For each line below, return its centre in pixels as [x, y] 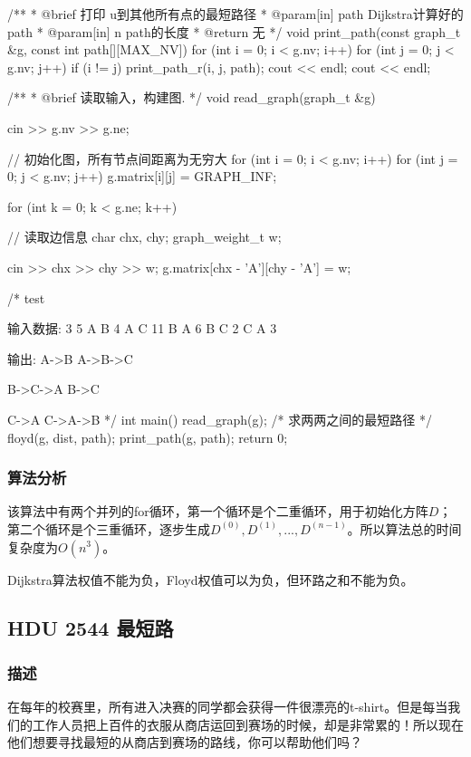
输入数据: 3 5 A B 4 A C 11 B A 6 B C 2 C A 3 [142, 328]
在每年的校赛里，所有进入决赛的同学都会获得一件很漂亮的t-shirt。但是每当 [228, 707]
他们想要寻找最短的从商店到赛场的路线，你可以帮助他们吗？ [185, 742]
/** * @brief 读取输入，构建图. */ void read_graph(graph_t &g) [192, 97]
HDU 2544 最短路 [91, 628]
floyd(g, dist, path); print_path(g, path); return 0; [148, 437]
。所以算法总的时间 [404, 528]
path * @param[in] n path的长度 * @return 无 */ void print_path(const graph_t [234, 31]
